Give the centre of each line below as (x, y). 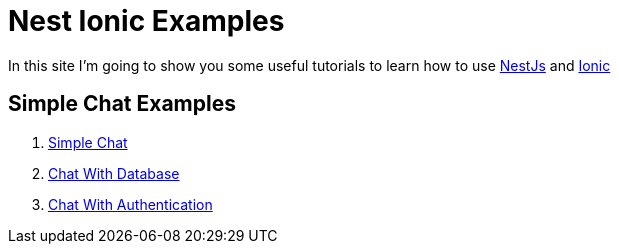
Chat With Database (114, 173)
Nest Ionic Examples (146, 21)
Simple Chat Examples (122, 104)
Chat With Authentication (130, 204)
